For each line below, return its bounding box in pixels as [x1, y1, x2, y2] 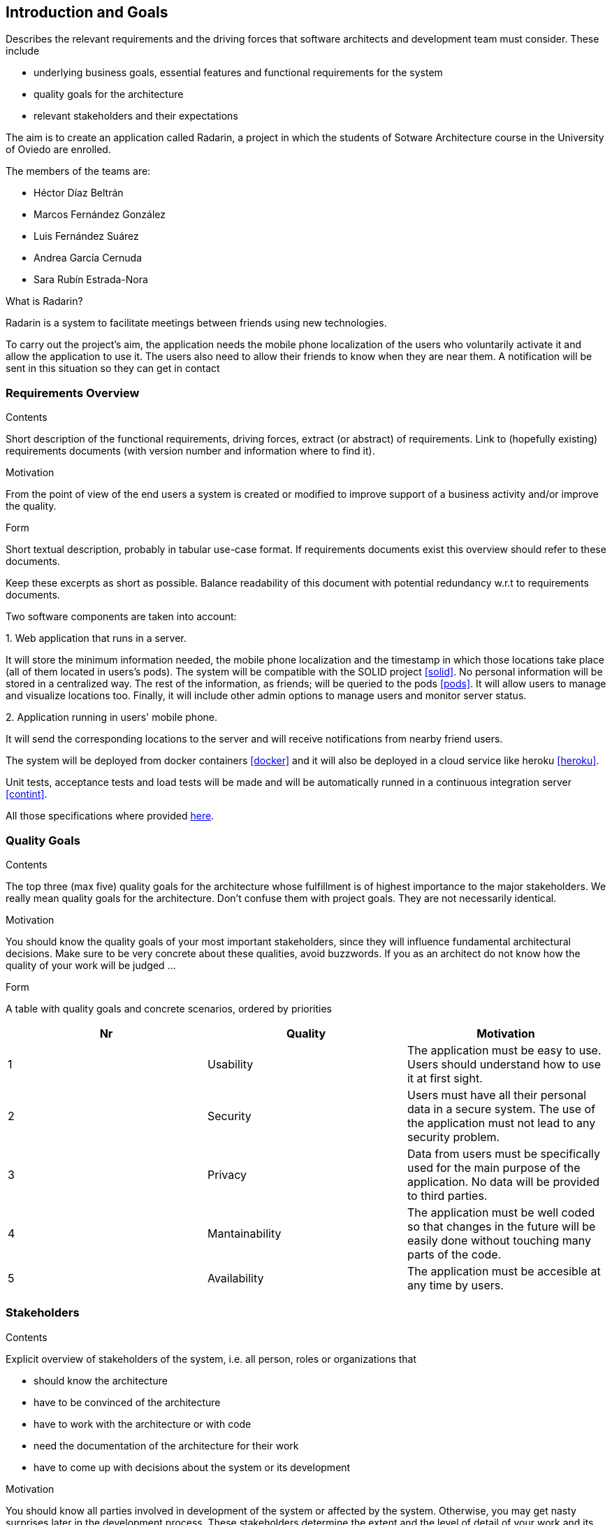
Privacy [207, 1167, 247, 1182]
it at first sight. [407, 1071, 483, 1085]
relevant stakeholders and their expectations [34, 110, 238, 122]
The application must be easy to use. [407, 1043, 602, 1057]
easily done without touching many [407, 1233, 591, 1247]
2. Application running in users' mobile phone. [6, 711, 217, 724]
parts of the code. [407, 1247, 502, 1261]
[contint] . [6, 788, 48, 801]
